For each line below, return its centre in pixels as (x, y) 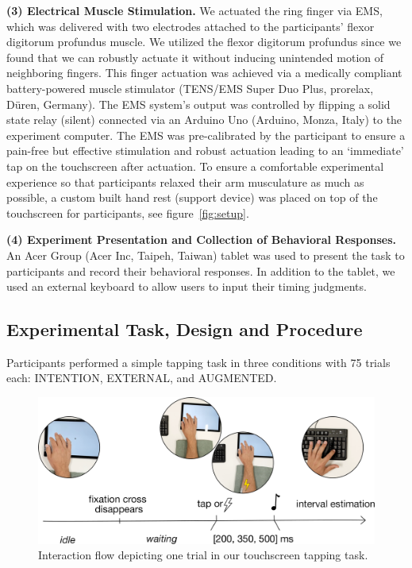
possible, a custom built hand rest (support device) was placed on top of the (192, 197)
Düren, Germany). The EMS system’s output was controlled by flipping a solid (198, 104)
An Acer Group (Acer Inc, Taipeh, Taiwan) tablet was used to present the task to (206, 255)
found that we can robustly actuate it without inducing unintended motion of (195, 57)
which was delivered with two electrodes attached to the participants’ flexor (191, 26)
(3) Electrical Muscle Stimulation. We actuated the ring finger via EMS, (194, 10)
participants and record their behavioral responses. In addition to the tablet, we (201, 270)
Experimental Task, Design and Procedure (185, 329)
